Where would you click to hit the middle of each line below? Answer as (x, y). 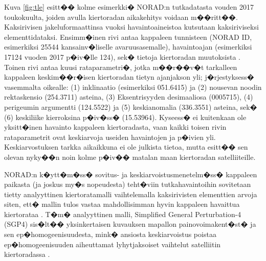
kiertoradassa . (27, 254)
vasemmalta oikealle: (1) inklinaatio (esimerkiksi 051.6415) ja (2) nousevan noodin (133, 87)
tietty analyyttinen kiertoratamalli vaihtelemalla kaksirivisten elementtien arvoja (131, 194)
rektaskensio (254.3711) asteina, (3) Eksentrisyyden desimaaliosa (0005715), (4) (129, 97)
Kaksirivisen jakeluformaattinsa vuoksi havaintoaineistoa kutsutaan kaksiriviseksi (131, 27)
